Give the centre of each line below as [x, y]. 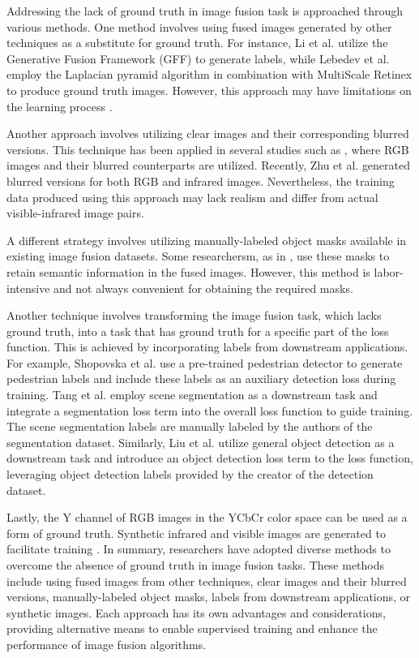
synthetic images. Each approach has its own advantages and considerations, [196, 612]
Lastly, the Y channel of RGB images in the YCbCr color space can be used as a [207, 517]
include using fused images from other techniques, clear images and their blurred [207, 581]
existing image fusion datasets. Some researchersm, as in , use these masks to [198, 256]
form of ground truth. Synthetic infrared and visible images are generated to [196, 533]
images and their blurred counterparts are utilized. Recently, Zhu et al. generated [209, 165]
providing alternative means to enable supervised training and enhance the [192, 628]
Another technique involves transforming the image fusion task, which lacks [194, 315]
